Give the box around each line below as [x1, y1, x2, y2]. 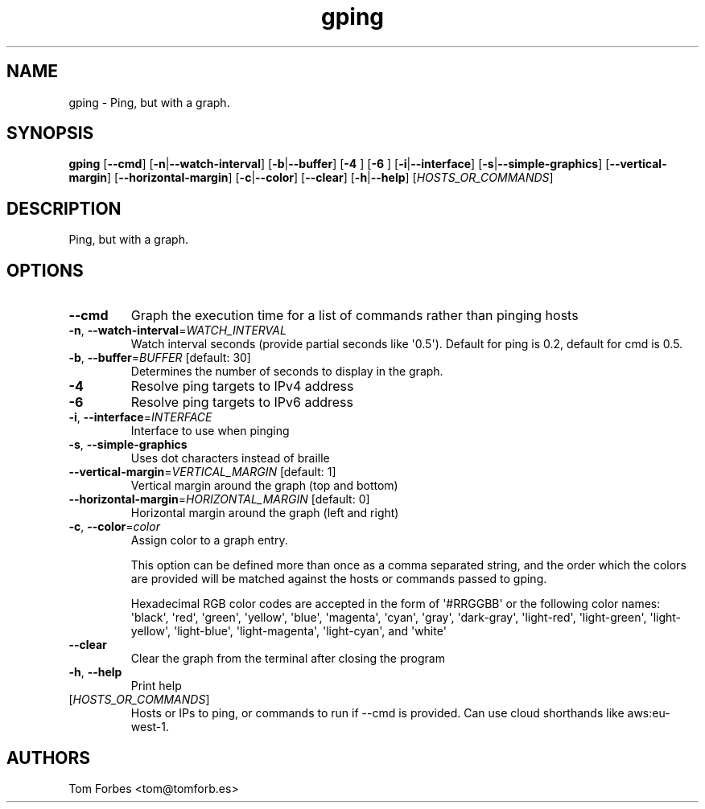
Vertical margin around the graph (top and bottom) [130, 478, 398, 493]
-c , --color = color [68, 519, 160, 534]
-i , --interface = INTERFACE [68, 410, 212, 425]
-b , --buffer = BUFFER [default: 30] [68, 351, 251, 365]
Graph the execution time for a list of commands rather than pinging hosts [130, 307, 579, 324]
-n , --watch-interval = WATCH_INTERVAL [68, 323, 287, 338]
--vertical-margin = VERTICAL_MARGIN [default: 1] [68, 465, 336, 479]
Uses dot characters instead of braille [130, 451, 330, 466]
